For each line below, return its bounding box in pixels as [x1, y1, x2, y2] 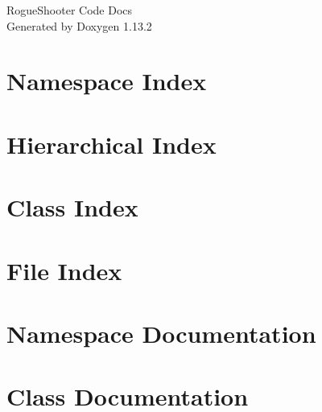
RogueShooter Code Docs [6, 2, 133, 18]
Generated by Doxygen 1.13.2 [6, 17, 152, 34]
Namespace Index [6, 64, 207, 97]
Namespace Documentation [6, 316, 316, 349]
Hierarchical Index [6, 127, 217, 160]
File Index [6, 253, 122, 286]
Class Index [6, 191, 138, 224]
